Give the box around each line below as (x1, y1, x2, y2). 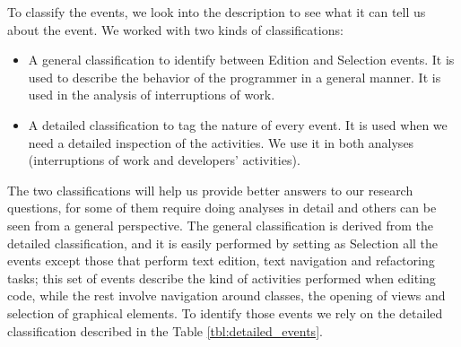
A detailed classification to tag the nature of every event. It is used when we (28, 115, 448, 134)
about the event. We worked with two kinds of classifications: (7, 20, 344, 39)
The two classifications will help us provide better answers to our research (7, 180, 413, 199)
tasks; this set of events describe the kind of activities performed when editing (7, 268, 436, 287)
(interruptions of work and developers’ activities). (28, 151, 300, 169)
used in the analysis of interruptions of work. (28, 85, 275, 104)
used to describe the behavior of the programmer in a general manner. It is (28, 67, 441, 86)
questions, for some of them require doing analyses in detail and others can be (7, 198, 437, 217)
